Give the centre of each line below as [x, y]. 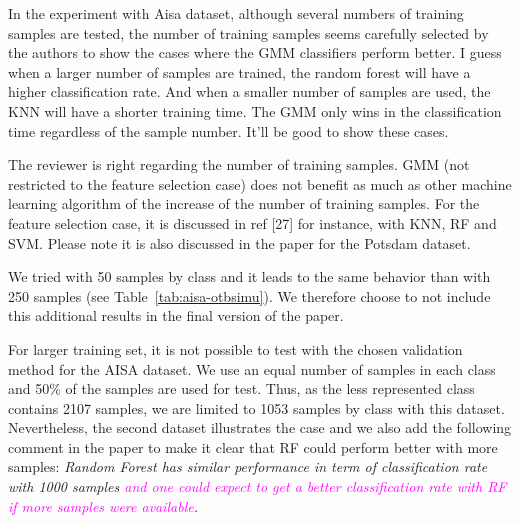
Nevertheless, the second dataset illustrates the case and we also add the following [260, 427]
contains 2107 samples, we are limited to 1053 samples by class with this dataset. [256, 407]
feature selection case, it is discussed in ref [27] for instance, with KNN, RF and [252, 222]
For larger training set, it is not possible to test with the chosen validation [235, 348]
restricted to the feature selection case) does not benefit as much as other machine [260, 183]
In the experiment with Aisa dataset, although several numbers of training [236, 13]
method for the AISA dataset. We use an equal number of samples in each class [252, 368]
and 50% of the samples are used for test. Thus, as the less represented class [241, 388]
